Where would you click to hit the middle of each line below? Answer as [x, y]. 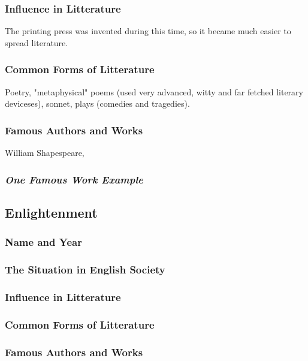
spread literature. [37, 42]
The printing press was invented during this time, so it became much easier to [148, 31]
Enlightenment [51, 212]
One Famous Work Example [74, 179]
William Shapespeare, [45, 153]
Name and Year [43, 242]
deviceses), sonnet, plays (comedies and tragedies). [97, 103]
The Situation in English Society [85, 270]
